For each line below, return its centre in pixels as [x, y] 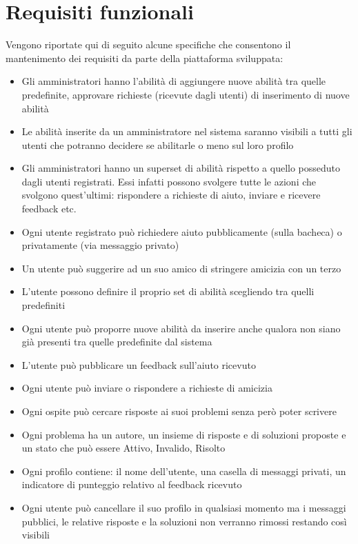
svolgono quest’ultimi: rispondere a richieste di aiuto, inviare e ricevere [171, 195]
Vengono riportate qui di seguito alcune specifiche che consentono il [148, 44]
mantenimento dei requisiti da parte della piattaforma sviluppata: [145, 58]
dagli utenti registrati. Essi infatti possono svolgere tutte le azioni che [169, 181]
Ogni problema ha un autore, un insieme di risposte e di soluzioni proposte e [184, 434]
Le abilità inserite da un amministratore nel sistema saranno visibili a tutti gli [187, 131]
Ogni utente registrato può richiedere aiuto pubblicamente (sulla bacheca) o [182, 231]
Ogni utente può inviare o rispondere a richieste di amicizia [147, 388]
